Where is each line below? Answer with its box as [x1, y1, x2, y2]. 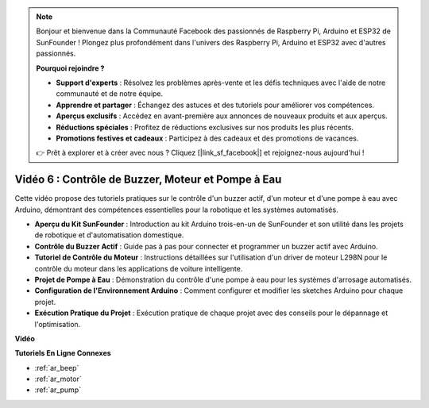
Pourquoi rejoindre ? [36, 64, 105, 73]
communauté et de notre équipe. [56, 89, 164, 98]
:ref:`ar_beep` [34, 363, 79, 372]
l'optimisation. [34, 319, 81, 329]
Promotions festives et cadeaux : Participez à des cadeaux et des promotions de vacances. [56, 133, 359, 143]
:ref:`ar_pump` [34, 385, 82, 395]
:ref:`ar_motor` [34, 374, 83, 384]
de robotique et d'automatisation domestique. [34, 230, 184, 240]
